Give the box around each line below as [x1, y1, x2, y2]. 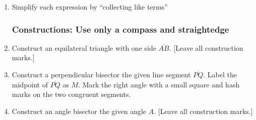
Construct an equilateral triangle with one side [12, 42, 156, 53]
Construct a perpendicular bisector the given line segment [12, 69, 191, 79]
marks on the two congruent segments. [12, 89, 131, 99]
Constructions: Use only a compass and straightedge [12, 23, 229, 35]
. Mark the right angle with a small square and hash [78, 79, 240, 89]
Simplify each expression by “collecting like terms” [12, 2, 168, 12]
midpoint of [12, 79, 48, 89]
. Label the [203, 69, 237, 79]
